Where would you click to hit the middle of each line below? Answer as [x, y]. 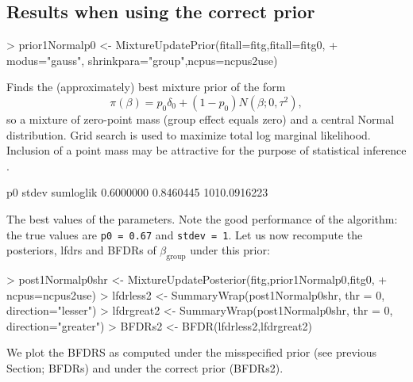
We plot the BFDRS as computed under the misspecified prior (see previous [192, 352]
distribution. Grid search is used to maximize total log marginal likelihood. [189, 134]
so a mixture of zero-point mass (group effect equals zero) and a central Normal [201, 118]
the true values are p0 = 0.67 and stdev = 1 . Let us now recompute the [185, 234]
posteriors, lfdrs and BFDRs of [81, 250]
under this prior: [230, 250]
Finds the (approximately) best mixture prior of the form [146, 87]
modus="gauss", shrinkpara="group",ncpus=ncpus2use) [142, 60]
